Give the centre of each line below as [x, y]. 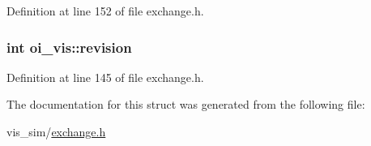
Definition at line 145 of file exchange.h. [105, 77]
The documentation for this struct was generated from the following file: [186, 104]
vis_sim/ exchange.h [56, 131]
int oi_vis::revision [69, 47]
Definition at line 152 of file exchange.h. [105, 11]
